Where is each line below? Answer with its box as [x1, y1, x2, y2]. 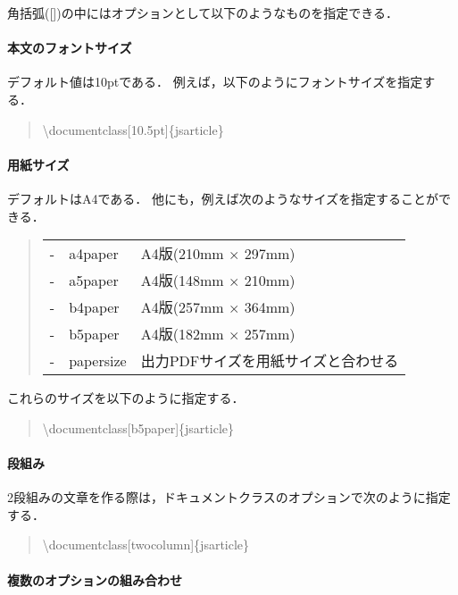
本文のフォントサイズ [7, 38, 132, 57]
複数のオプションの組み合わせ [7, 570, 182, 589]
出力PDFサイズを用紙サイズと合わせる [140, 350, 399, 372]
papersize [69, 349, 127, 371]
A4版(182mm [140, 323, 224, 345]
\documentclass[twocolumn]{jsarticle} [42, 535, 250, 554]
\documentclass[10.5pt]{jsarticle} [42, 120, 224, 138]
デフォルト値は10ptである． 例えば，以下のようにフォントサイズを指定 [7, 72, 423, 91]
